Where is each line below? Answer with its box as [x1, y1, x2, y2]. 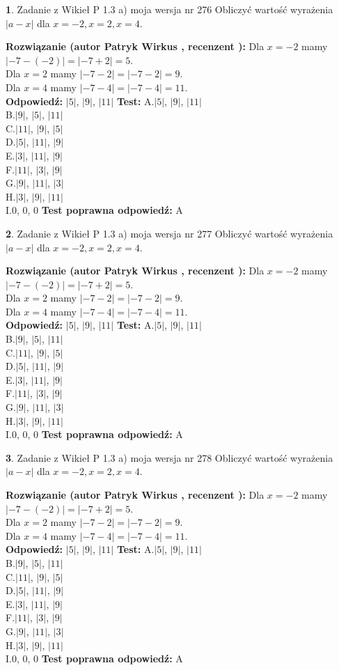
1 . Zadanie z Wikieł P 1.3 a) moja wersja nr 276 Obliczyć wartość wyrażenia [6, 2, 333, 16]
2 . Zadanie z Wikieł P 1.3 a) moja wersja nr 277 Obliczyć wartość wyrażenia [6, 226, 333, 240]
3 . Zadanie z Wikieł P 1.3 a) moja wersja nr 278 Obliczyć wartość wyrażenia [6, 450, 333, 465]
